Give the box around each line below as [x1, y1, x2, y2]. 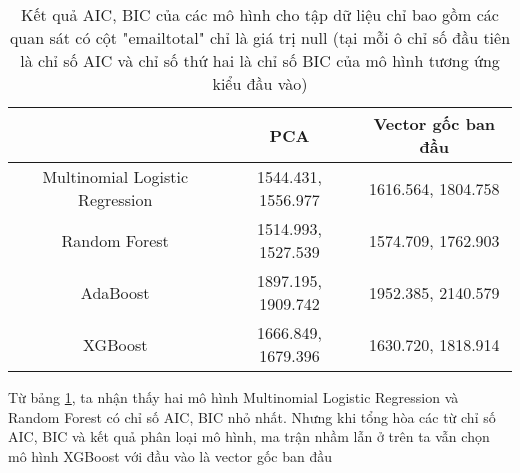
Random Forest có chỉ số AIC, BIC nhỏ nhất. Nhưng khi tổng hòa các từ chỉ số [8, 406, 496, 427]
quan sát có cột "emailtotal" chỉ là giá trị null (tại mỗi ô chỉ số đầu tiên [9, 26, 511, 49]
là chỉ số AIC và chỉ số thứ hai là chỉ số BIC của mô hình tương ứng [20, 49, 500, 72]
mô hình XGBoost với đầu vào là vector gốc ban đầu [8, 445, 332, 466]
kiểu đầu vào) [212, 72, 308, 95]
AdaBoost [80, 280, 150, 304]
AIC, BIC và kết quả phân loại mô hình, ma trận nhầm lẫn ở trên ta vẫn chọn [8, 426, 490, 447]
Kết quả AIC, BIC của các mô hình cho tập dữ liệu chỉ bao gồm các [21, 3, 499, 26]
